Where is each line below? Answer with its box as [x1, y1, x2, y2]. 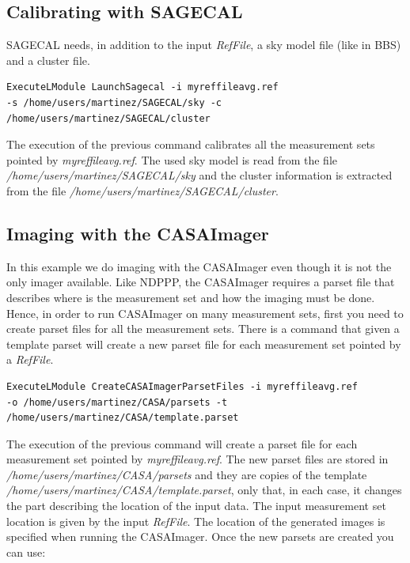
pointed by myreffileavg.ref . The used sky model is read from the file [6, 151, 337, 168]
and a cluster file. [6, 51, 90, 68]
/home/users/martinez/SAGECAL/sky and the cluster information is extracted [6, 167, 393, 183]
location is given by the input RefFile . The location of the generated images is [6, 512, 385, 529]
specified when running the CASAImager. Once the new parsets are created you [6, 528, 394, 545]
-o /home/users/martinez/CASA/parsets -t [6, 396, 228, 408]
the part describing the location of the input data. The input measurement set [6, 497, 386, 514]
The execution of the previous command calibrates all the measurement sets [6, 136, 375, 153]
